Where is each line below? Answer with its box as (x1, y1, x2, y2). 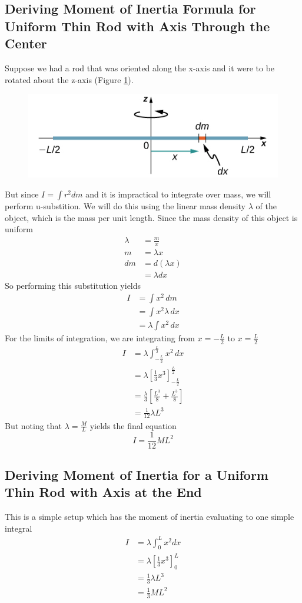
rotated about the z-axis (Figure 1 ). (5, 73, 134, 85)
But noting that (5, 419, 62, 431)
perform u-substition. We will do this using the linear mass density (5, 199, 246, 212)
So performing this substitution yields (5, 279, 141, 292)
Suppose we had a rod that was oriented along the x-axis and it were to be (5, 61, 275, 74)
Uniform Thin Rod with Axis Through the (5, 17, 270, 35)
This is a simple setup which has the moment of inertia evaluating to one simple (5, 510, 294, 522)
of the (255, 199, 277, 212)
